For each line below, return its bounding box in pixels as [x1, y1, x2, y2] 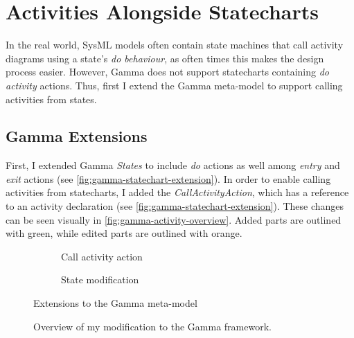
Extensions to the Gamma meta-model [33, 296, 197, 310]
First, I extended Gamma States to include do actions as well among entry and [6, 158, 340, 172]
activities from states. [6, 91, 97, 106]
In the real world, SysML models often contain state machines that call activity [6, 37, 344, 52]
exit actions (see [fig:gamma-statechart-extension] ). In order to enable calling [6, 171, 331, 186]
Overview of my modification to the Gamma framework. [33, 319, 272, 333]
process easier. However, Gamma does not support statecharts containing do [6, 64, 329, 79]
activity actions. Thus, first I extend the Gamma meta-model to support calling [6, 78, 343, 92]
